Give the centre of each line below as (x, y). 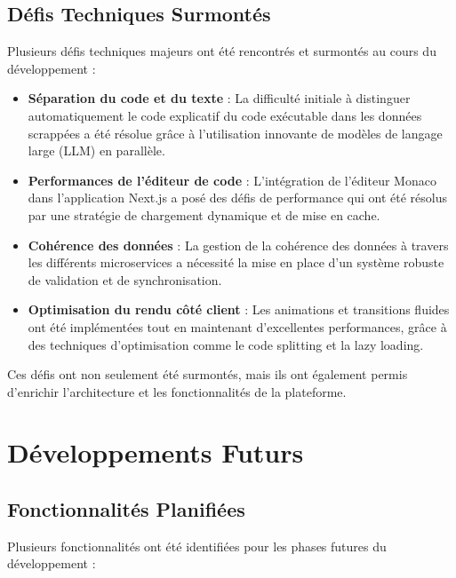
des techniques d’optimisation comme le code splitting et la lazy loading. (226, 344)
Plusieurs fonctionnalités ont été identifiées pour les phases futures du (197, 546)
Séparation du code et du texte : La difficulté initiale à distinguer (219, 98)
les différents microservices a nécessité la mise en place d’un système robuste (236, 262)
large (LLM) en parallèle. (96, 150)
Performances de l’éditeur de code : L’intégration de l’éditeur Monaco (232, 180)
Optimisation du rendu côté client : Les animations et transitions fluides (239, 309)
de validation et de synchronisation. (125, 279)
